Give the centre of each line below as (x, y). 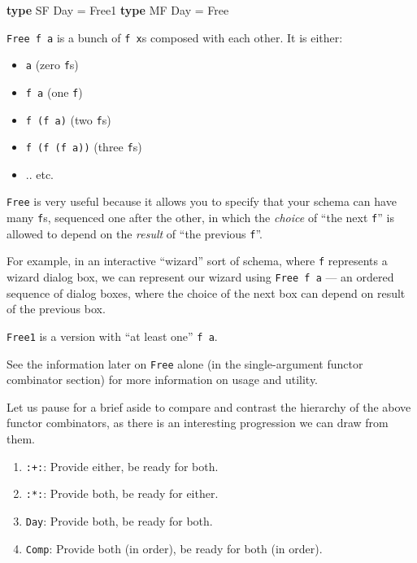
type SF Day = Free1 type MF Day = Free (118, 10)
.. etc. (40, 174)
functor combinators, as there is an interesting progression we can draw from (198, 423)
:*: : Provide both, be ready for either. (122, 493)
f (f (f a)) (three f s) (84, 147)
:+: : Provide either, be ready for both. (122, 466)
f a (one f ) (54, 92)
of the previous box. (56, 309)
